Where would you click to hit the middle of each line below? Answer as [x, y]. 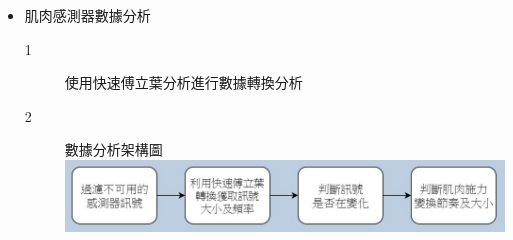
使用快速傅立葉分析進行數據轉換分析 [183, 82]
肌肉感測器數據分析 [87, 15]
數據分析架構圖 [113, 149]
